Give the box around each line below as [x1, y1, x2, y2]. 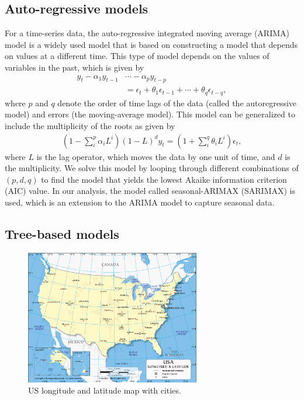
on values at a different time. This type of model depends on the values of [5, 50, 270, 62]
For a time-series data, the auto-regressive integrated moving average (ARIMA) [5, 27, 289, 39]
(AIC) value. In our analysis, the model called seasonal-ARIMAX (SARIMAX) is [5, 185, 296, 197]
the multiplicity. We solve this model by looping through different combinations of [5, 162, 299, 174]
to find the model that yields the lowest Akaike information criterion [41, 173, 287, 185]
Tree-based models [5, 225, 119, 243]
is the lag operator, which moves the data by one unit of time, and [36, 150, 275, 162]
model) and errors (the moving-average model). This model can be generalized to [5, 108, 295, 120]
